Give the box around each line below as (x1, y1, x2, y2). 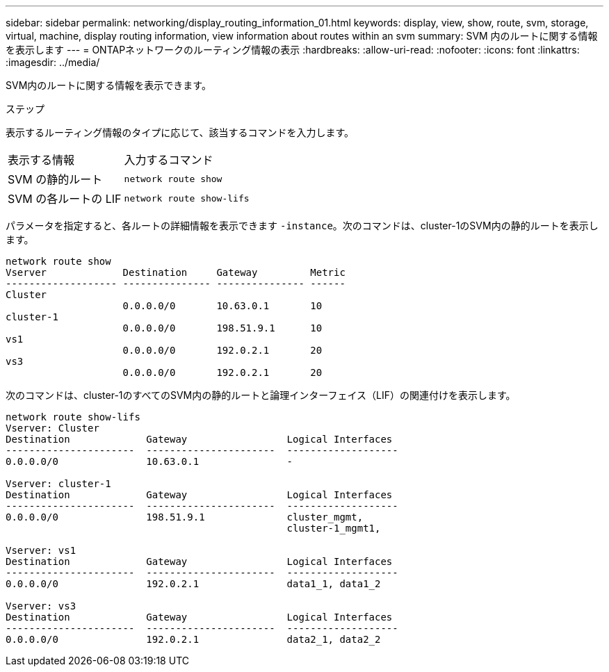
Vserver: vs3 (6, 600, 76, 612)
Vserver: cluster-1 (6, 478, 111, 489)
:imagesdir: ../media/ (6, 56, 100, 68)
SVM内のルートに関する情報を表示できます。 (6, 79, 211, 91)
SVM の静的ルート (8, 172, 103, 186)
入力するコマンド (124, 153, 213, 167)
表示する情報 (8, 153, 75, 167)
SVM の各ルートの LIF (8, 192, 122, 206)
